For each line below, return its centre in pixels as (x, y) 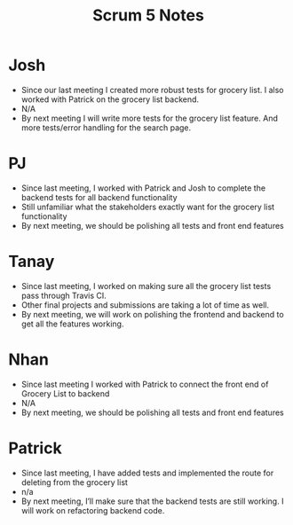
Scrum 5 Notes (148, 16)
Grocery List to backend (65, 393)
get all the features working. (72, 324)
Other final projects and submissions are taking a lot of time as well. (145, 305)
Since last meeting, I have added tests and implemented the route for (147, 473)
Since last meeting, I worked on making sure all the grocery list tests (146, 286)
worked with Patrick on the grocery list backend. (110, 99)
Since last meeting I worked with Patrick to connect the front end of (145, 384)
